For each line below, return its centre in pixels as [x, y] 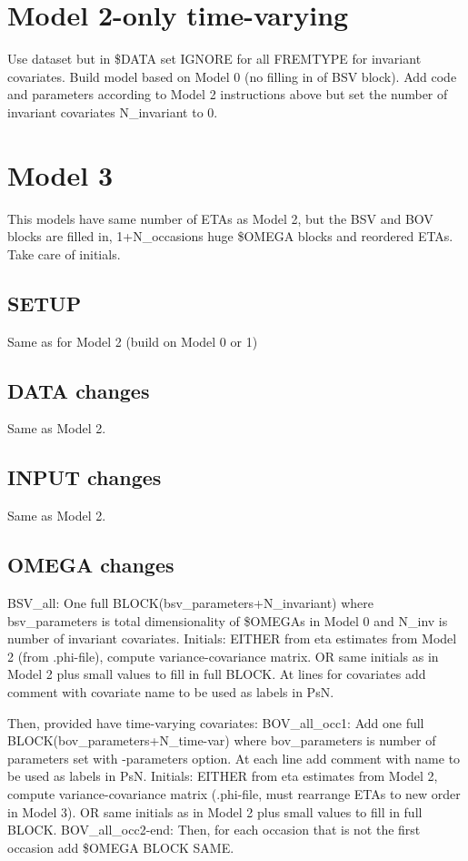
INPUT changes [85, 477]
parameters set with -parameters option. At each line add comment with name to [234, 758]
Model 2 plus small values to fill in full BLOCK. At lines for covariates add [217, 674]
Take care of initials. [64, 253]
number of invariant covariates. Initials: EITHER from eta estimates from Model [232, 638]
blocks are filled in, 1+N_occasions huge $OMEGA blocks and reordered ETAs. [230, 236]
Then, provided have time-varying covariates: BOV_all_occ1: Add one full [216, 722]
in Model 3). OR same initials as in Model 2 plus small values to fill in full [215, 811]
